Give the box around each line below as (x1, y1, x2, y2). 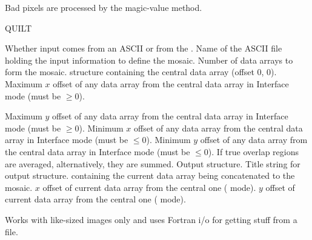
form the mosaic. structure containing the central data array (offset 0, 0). (5, 65, 277, 78)
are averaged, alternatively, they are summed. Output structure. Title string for (5, 157, 300, 170)
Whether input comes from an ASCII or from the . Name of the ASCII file (5, 42, 282, 55)
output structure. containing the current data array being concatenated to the (5, 169, 295, 182)
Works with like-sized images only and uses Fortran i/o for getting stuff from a (5, 213, 297, 225)
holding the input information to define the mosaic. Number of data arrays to (5, 53, 293, 66)
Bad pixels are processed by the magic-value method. (5, 1, 202, 13)
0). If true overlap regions (204, 145, 299, 158)
